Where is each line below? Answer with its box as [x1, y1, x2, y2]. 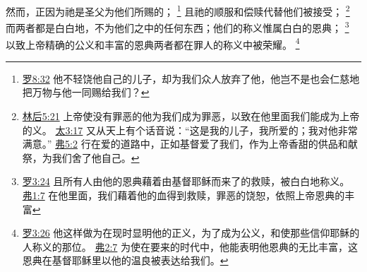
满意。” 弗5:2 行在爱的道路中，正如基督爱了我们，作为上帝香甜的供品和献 [22, 136, 358, 151]
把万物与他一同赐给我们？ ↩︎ [22, 85, 150, 100]
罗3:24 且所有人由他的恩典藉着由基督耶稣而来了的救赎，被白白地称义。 [22, 174, 350, 189]
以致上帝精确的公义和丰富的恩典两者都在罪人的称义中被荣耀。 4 [6, 35, 300, 52]
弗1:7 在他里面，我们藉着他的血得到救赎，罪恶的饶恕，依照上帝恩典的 [22, 187, 345, 202]
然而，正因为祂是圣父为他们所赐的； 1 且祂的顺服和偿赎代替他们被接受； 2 [6, 2, 350, 18]
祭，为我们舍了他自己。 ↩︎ [22, 150, 140, 165]
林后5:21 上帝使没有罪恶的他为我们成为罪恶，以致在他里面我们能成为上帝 [22, 108, 360, 123]
